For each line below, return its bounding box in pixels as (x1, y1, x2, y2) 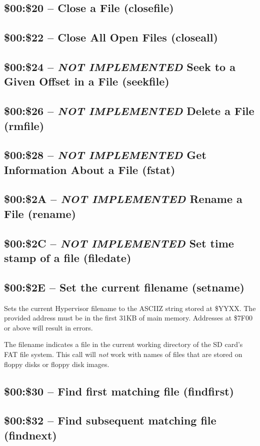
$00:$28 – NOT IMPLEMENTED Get (4, 147, 206, 162)
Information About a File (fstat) (4, 161, 175, 177)
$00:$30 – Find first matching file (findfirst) (4, 383, 234, 398)
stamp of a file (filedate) (4, 250, 131, 265)
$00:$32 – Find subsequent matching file (4, 412, 216, 428)
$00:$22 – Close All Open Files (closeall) (4, 29, 218, 45)
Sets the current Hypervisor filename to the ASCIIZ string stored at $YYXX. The (4, 302, 256, 313)
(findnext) (4, 427, 57, 442)
